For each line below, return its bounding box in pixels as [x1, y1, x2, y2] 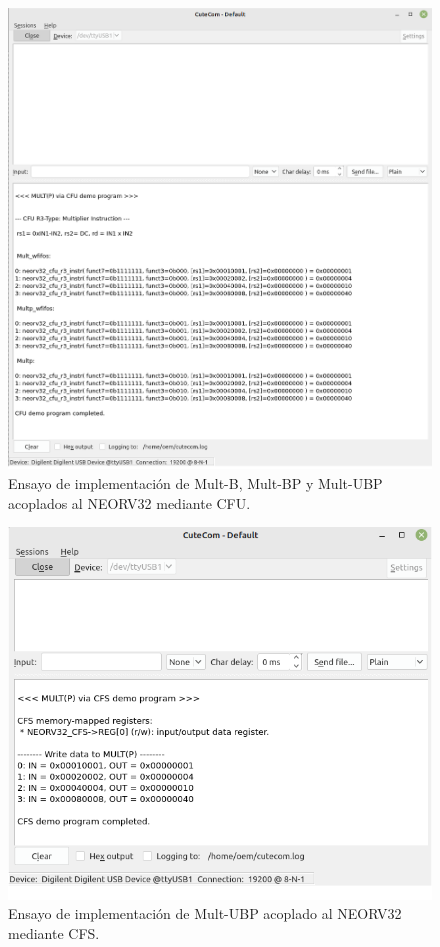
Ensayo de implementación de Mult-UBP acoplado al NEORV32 [8, 903, 402, 924]
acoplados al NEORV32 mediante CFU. [8, 492, 251, 513]
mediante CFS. [8, 923, 100, 944]
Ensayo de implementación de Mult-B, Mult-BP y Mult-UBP [8, 472, 383, 493]
